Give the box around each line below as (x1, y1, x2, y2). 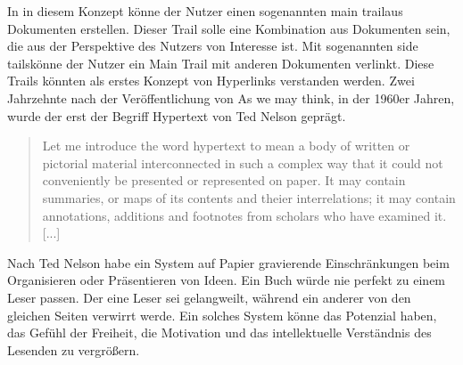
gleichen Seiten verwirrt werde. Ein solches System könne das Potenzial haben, (7, 305, 437, 324)
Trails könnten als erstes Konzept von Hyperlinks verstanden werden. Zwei (7, 71, 415, 90)
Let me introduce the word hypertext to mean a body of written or (42, 136, 410, 155)
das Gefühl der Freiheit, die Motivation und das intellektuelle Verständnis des (7, 323, 432, 342)
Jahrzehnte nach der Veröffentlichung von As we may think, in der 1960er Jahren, (7, 88, 455, 107)
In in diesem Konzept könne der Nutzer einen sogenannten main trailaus (7, 2, 403, 20)
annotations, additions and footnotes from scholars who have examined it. (42, 206, 447, 224)
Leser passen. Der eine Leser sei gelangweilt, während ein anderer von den (7, 288, 411, 306)
